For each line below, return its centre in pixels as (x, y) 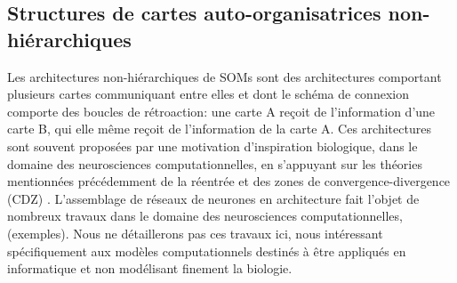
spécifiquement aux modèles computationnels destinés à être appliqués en (207, 251)
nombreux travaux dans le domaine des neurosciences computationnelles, (205, 216)
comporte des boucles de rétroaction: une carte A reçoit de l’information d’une (221, 111)
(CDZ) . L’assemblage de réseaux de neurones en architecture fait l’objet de (213, 198)
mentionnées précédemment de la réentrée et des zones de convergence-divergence (229, 181)
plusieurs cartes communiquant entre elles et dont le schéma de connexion (208, 94)
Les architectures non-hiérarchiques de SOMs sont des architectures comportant (224, 76)
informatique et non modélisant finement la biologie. (150, 268)
